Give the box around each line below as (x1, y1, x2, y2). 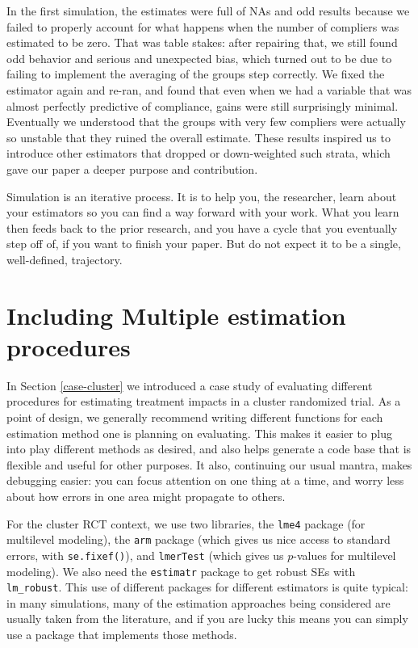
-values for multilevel (293, 546, 396, 563)
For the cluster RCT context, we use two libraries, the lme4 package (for (6, 515, 366, 532)
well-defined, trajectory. (6, 250, 123, 267)
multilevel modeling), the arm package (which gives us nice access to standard (6, 531, 391, 548)
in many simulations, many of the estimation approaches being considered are (6, 594, 391, 611)
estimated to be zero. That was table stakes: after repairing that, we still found (6, 34, 398, 51)
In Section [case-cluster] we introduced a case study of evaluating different (6, 377, 373, 393)
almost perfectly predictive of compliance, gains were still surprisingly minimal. (6, 97, 399, 114)
